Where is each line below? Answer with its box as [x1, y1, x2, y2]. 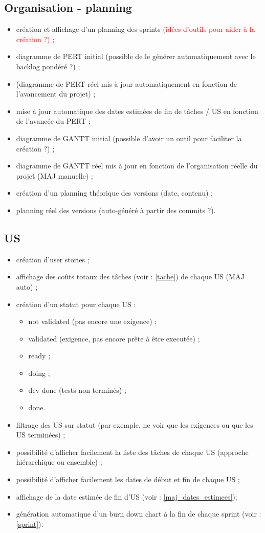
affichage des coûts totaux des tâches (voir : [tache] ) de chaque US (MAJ [16, 271, 245, 282]
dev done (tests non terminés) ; [28, 385, 126, 395]
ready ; [28, 350, 51, 361]
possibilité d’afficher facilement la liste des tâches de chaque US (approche [16, 446, 249, 457]
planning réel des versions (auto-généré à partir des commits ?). [16, 204, 216, 215]
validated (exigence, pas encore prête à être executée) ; [28, 333, 200, 344]
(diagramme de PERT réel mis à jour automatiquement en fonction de [16, 78, 237, 89]
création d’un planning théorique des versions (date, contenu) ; [16, 187, 213, 198]
